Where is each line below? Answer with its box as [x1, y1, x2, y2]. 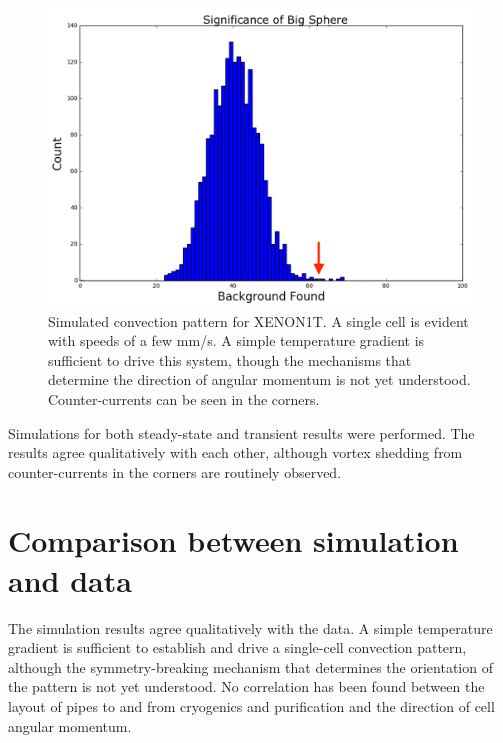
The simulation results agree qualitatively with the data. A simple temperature [8, 617, 493, 638]
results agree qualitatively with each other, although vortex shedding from [8, 442, 463, 463]
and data [8, 559, 132, 600]
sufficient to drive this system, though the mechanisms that [48, 349, 412, 370]
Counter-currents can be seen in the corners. [48, 388, 320, 409]
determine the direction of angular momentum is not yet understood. [48, 369, 471, 390]
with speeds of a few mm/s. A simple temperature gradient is [48, 330, 425, 351]
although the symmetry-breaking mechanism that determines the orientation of [8, 656, 493, 677]
